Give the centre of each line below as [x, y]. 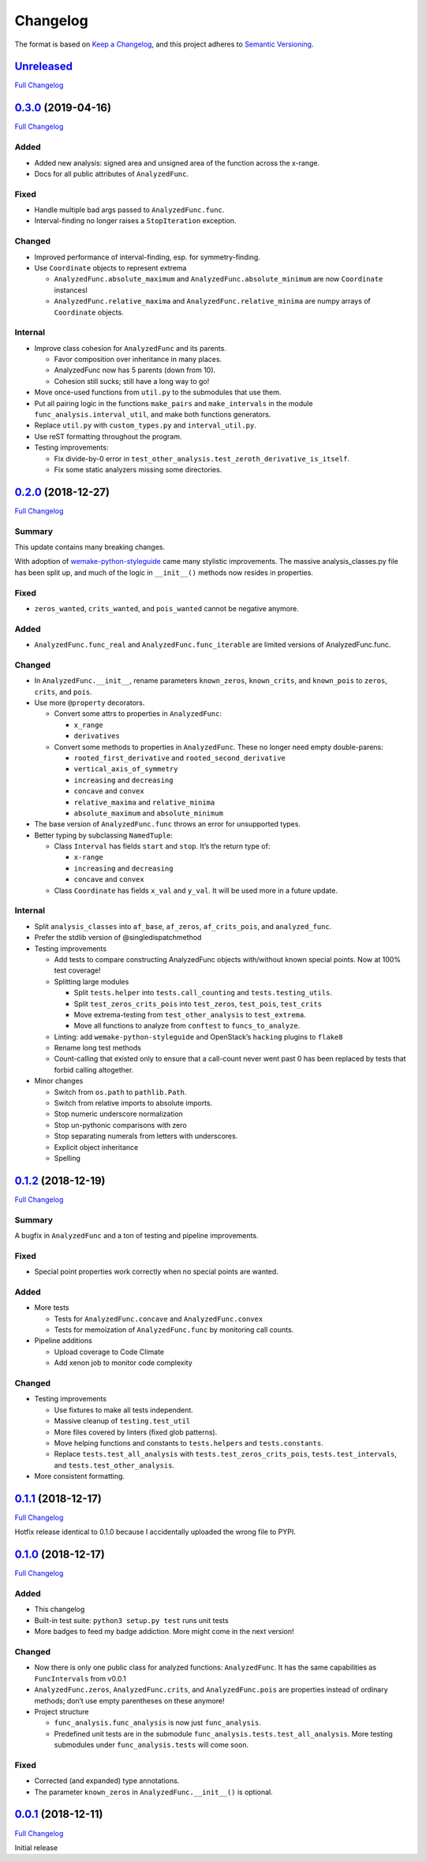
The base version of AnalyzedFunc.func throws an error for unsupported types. [168, 824]
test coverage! [78, 971]
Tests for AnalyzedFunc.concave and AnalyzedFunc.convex [159, 1319]
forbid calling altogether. [94, 1069]
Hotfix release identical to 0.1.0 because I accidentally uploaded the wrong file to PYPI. [155, 1532]
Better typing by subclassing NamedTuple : [104, 835]
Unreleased [44, 67]
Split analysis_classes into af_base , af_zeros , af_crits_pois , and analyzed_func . [183, 926]
